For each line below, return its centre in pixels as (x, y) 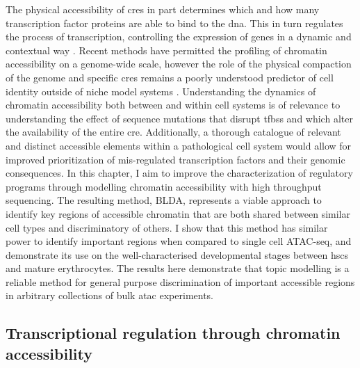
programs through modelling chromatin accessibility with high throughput (164, 186)
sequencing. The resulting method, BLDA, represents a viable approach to (164, 200)
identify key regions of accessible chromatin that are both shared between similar (178, 213)
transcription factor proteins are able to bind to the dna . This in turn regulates (174, 23)
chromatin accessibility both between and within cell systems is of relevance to (173, 105)
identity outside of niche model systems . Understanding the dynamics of (161, 91)
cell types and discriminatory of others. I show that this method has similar (167, 227)
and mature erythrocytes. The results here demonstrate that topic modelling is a (178, 268)
